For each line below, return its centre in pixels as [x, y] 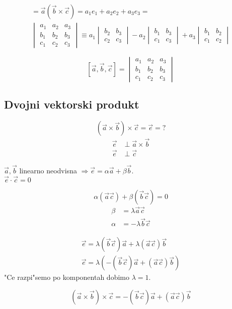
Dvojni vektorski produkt [72, 104]
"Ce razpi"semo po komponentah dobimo [67, 277]
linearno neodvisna [48, 170]
